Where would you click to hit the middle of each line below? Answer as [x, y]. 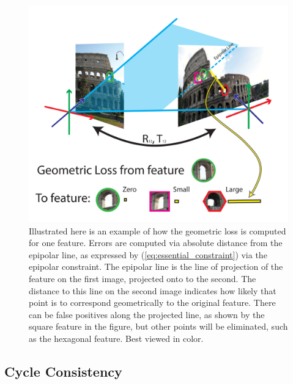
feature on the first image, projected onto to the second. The [143, 279]
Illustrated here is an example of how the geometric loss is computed [158, 230]
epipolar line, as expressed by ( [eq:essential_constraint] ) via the [148, 254]
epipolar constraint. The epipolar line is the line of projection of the [156, 266]
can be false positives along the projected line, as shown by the [147, 314]
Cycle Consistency [63, 371]
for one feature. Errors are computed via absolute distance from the [156, 243]
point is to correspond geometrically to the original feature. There [152, 302]
